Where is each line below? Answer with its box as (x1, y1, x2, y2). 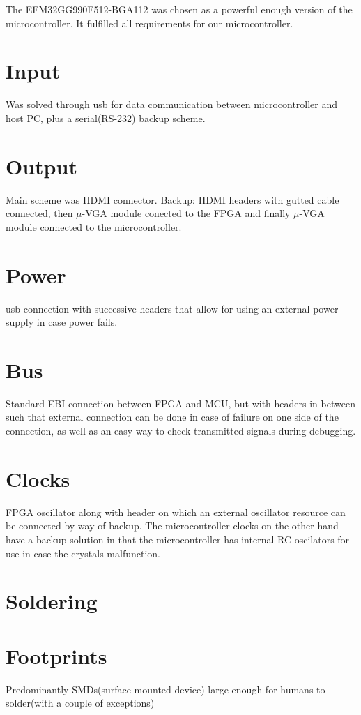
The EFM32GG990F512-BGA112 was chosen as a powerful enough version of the (6, 2, 353, 16)
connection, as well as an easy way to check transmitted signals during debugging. (6, 423, 356, 438)
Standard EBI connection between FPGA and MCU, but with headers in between (6, 396, 355, 410)
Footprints (6, 641, 107, 670)
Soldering (6, 587, 98, 615)
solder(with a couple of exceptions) (6, 695, 155, 710)
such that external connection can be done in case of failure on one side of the (6, 409, 339, 424)
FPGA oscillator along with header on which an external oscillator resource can (6, 504, 346, 519)
